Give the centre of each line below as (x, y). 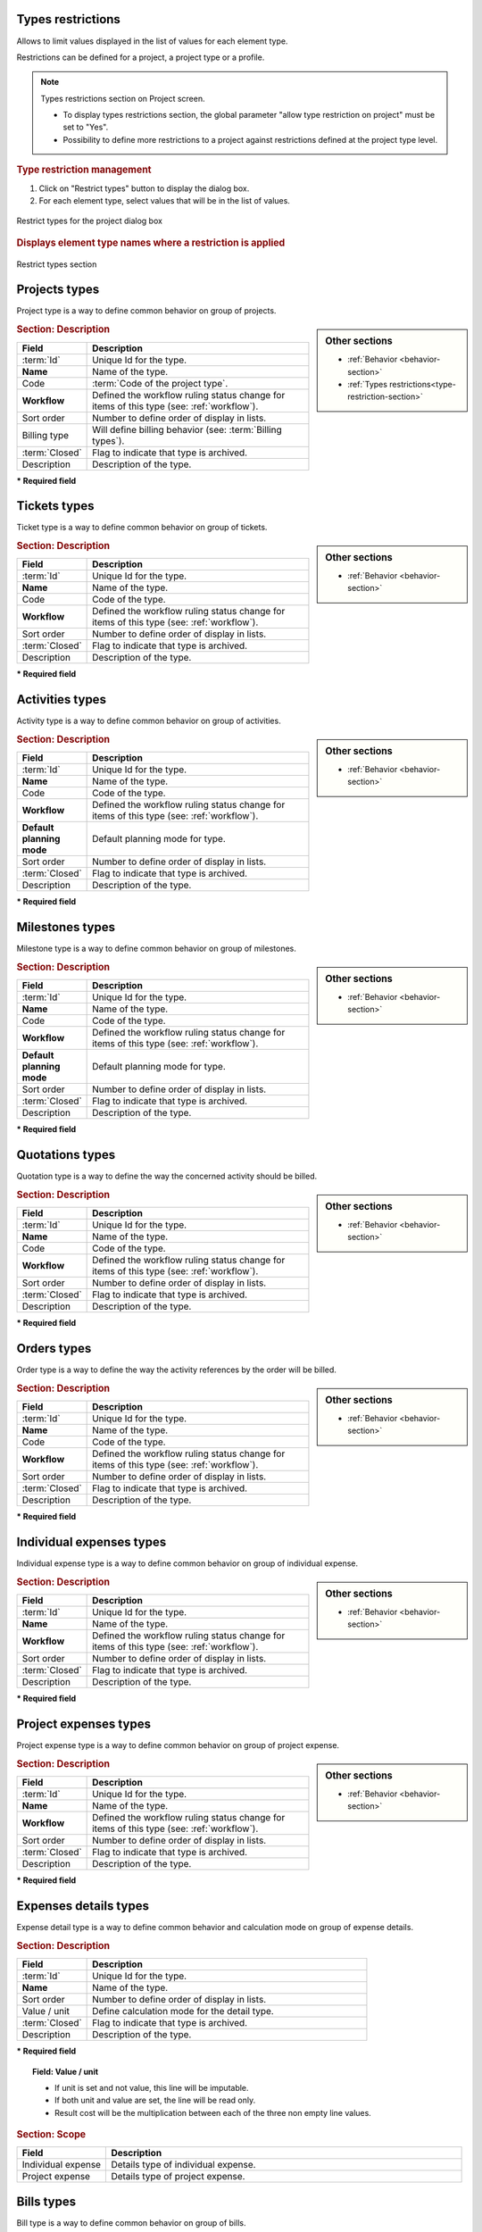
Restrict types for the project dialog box (89, 221)
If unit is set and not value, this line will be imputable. (152, 2087)
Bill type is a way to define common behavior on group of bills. (131, 2222)
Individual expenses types (91, 1542)
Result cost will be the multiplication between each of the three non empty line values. (213, 2112)
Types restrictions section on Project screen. (123, 98)
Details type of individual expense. (183, 2165)
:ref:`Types (368, 384)
